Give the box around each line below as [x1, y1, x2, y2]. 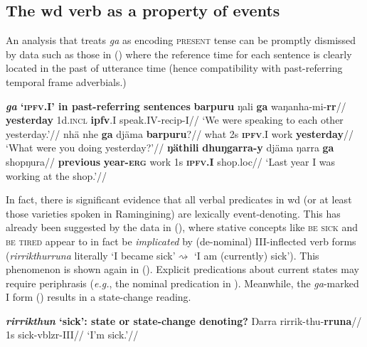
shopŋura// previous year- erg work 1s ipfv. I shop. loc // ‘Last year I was [6, 154, 336, 169]
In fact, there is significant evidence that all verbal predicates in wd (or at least [6, 192, 352, 207]
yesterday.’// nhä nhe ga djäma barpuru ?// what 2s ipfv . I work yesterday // [6, 126, 353, 141]
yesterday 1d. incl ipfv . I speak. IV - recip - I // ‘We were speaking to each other [6, 112, 344, 127]
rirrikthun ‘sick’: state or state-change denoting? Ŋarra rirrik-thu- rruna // [6, 313, 362, 328]
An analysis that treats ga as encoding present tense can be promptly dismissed [6, 33, 356, 48]
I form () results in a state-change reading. [6, 289, 191, 304]
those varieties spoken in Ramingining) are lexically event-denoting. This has [6, 205, 341, 220]
